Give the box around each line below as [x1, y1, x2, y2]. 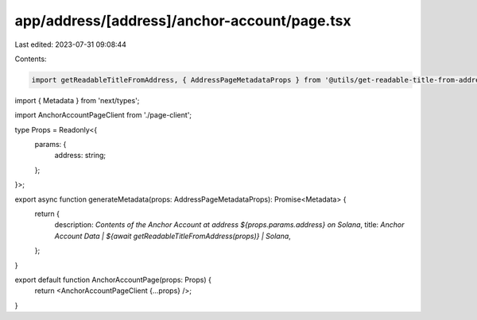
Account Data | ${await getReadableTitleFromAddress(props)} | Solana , [54, 231, 292, 241]
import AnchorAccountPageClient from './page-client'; [14, 110, 192, 120]
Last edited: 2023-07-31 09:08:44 [14, 40, 127, 49]
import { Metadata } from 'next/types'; [14, 95, 140, 105]
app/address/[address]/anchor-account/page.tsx [14, 12, 351, 29]
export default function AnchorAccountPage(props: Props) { [14, 275, 212, 284]
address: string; [54, 151, 107, 160]
